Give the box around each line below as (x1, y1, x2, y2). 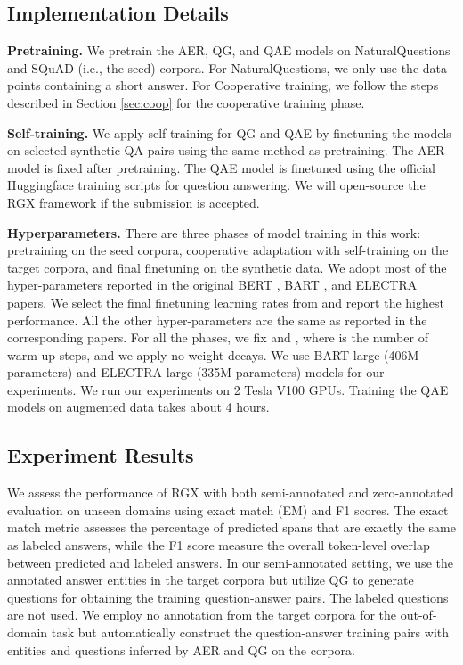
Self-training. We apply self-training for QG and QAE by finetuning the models (7, 123, 451, 142)
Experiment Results (7, 441, 194, 469)
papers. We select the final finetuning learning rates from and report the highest (7, 292, 444, 311)
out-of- (400, 605, 437, 624)
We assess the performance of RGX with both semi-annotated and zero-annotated (7, 483, 454, 502)
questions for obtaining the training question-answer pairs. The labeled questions (7, 587, 449, 606)
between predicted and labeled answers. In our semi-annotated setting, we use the (7, 553, 453, 571)
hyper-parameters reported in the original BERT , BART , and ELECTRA (7, 275, 418, 294)
